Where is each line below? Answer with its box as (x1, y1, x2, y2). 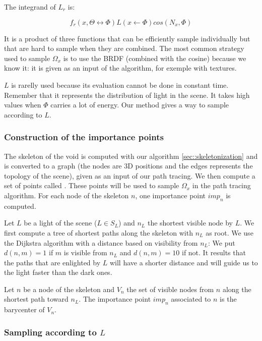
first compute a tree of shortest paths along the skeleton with (4, 227, 193, 238)
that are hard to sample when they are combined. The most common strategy (4, 43, 244, 53)
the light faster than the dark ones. (4, 267, 112, 277)
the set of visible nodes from (126, 283, 214, 294)
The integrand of (4, 2, 56, 12)
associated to (171, 294, 211, 304)
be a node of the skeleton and (23, 283, 115, 294)
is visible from (63, 247, 107, 258)
